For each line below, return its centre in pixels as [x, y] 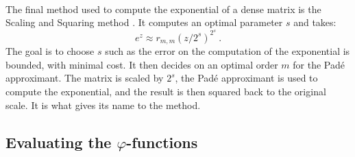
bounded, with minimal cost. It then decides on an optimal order [142, 64]
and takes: [315, 22]
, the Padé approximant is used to [246, 78]
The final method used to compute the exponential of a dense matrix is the [163, 9]
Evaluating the [59, 142]
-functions [162, 142]
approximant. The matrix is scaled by [85, 78]
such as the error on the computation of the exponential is [228, 51]
